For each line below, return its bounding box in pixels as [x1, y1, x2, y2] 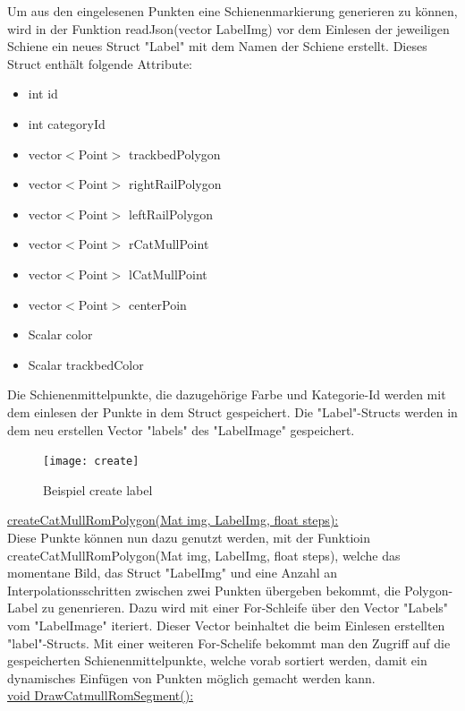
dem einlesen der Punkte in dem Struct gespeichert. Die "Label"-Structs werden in [7, 402, 458, 421]
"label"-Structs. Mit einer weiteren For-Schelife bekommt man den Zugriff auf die [7, 633, 451, 652]
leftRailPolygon [129, 204, 214, 223]
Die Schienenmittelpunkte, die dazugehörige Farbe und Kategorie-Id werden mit [7, 385, 446, 404]
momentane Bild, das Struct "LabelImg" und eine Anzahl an [7, 563, 338, 582]
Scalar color [28, 325, 93, 344]
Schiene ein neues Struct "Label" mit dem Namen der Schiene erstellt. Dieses [7, 37, 427, 56]
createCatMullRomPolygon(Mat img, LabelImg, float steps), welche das [7, 545, 401, 564]
